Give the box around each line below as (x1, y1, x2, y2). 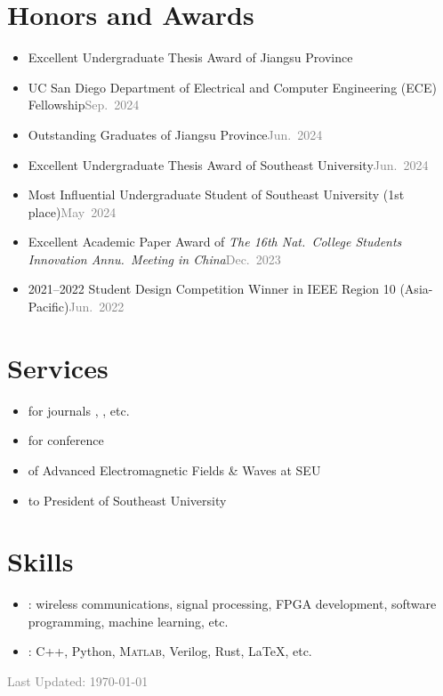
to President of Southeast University (28, 490, 227, 509)
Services (7, 349, 109, 385)
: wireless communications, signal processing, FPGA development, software (28, 595, 437, 613)
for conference (28, 431, 104, 449)
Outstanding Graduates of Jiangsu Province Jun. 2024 (28, 125, 323, 143)
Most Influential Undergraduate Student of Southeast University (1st (28, 185, 405, 204)
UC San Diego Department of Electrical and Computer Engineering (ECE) (28, 77, 437, 96)
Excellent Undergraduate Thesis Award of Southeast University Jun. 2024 (28, 155, 429, 174)
